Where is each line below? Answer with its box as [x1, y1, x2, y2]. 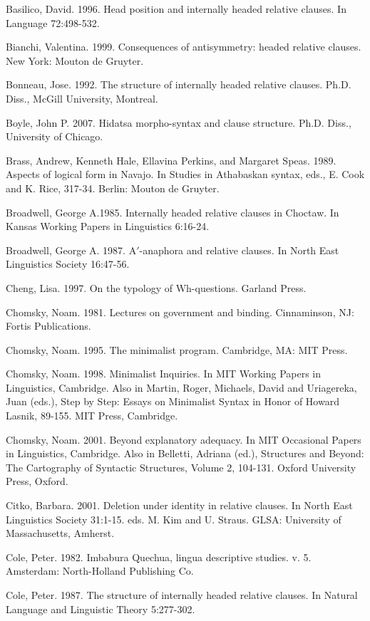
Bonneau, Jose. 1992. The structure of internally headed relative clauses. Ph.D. [6, 77, 351, 92]
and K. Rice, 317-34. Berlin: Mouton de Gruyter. [6, 180, 220, 195]
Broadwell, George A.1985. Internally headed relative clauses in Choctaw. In [6, 204, 339, 219]
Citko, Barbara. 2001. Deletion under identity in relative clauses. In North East [6, 498, 353, 513]
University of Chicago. [6, 129, 103, 144]
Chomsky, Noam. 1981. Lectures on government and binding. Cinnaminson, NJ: [6, 304, 354, 319]
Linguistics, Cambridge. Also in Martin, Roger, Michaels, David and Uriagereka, [6, 380, 357, 395]
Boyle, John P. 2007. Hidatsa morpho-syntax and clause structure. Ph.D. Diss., [6, 115, 351, 130]
